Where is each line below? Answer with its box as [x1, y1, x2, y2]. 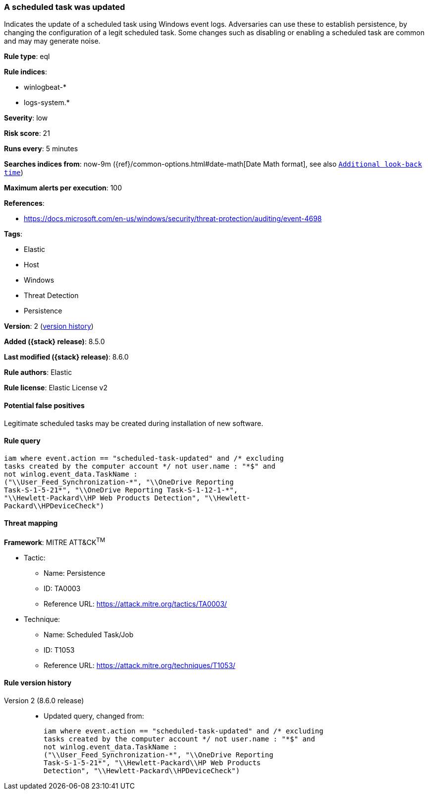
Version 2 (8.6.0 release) [4, 696, 84, 705]
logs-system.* [24, 98, 70, 107]
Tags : [4, 230, 23, 239]
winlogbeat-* [24, 83, 66, 92]
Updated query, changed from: [44, 711, 144, 720]
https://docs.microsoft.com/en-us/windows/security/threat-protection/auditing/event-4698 [24, 214, 322, 223]
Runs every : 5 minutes [4, 144, 78, 153]
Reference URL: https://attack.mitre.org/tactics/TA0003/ [44, 599, 227, 608]
